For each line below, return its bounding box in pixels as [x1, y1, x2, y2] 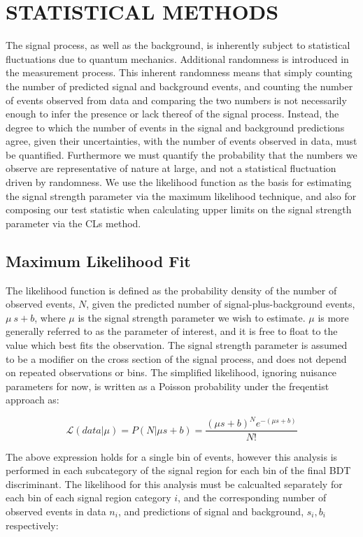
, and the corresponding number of [178, 490, 327, 505]
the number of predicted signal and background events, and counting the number [6, 78, 353, 93]
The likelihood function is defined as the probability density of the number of [6, 282, 337, 297]
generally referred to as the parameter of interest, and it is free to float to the [6, 324, 338, 338]
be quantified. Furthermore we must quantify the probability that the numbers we [6, 147, 357, 162]
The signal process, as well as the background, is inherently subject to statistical [6, 38, 350, 52]
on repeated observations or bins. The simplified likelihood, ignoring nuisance [6, 365, 337, 380]
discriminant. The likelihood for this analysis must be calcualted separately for [6, 476, 343, 491]
